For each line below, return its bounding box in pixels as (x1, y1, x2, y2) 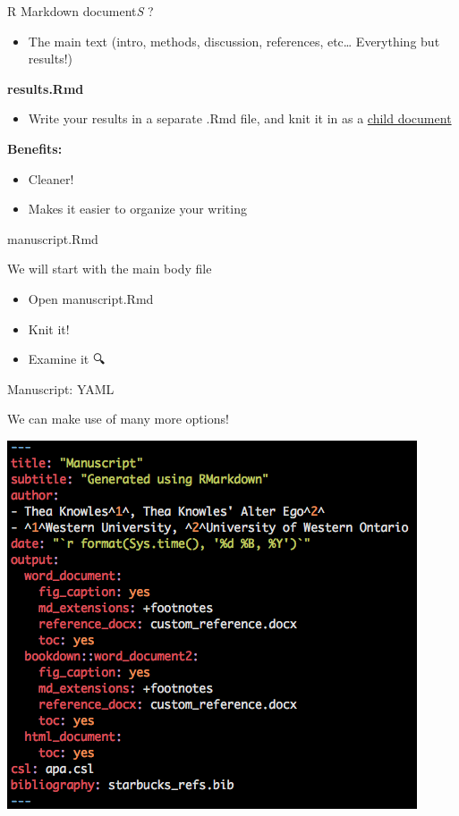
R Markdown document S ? (7, 2, 154, 20)
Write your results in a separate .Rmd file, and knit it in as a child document (28, 109, 452, 128)
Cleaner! (28, 169, 74, 188)
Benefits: (7, 139, 63, 157)
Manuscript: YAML (7, 379, 115, 398)
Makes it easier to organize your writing (28, 199, 247, 218)
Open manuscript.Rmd (28, 289, 154, 307)
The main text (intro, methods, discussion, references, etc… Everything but (28, 31, 440, 50)
